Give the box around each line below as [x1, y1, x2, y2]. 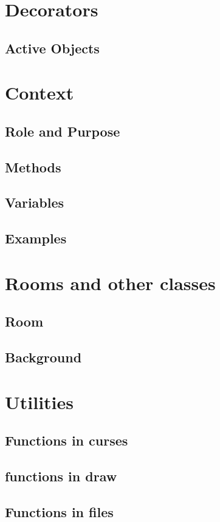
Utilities [5, 389, 74, 414]
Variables [5, 193, 64, 212]
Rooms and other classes [5, 270, 216, 295]
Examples [5, 229, 67, 248]
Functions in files [5, 502, 114, 521]
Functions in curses [5, 431, 128, 450]
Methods [5, 157, 61, 176]
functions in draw [5, 467, 117, 486]
